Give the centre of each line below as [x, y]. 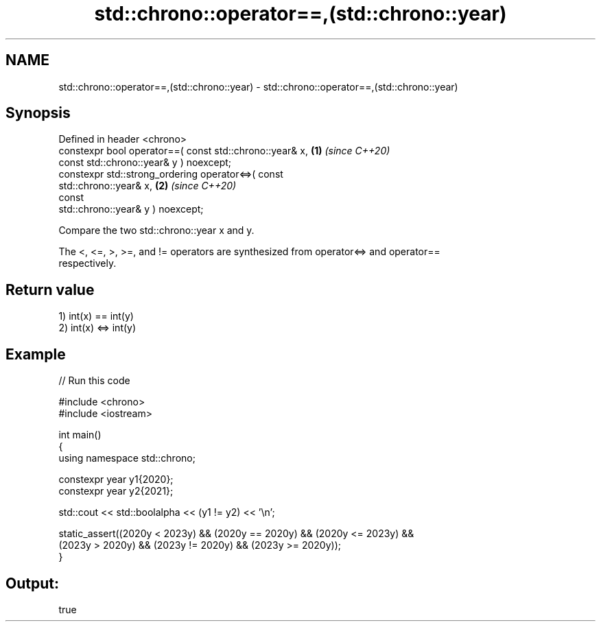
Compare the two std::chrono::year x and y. [156, 230]
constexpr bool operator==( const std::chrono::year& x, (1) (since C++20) [224, 151]
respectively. [87, 263]
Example [36, 354]
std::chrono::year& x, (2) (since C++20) [148, 186]
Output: [32, 583]
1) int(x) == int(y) [96, 316]
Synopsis [38, 113]
